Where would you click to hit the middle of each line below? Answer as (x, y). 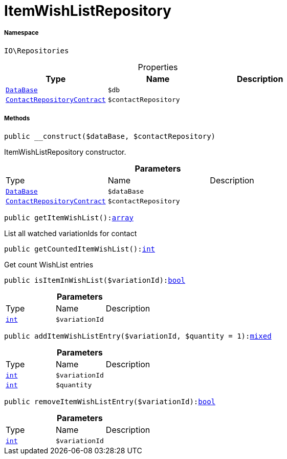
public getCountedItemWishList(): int (80, 249)
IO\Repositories (37, 50)
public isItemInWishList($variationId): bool (95, 280)
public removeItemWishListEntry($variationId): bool (110, 401)
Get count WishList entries (49, 264)
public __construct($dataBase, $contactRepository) (110, 136)
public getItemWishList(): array (69, 217)
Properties (158, 67)
